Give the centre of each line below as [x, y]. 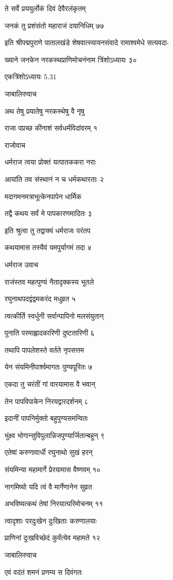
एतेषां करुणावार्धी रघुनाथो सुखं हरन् [49, 452]
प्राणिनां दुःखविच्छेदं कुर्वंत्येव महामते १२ [53, 538]
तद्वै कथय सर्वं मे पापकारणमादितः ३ [48, 213]
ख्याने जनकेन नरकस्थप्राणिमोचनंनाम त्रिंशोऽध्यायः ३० [71, 59]
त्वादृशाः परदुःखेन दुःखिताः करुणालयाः [51, 520]
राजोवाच [15, 145]
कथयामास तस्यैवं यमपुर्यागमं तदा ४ [48, 247]
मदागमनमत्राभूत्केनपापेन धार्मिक [43, 196]
